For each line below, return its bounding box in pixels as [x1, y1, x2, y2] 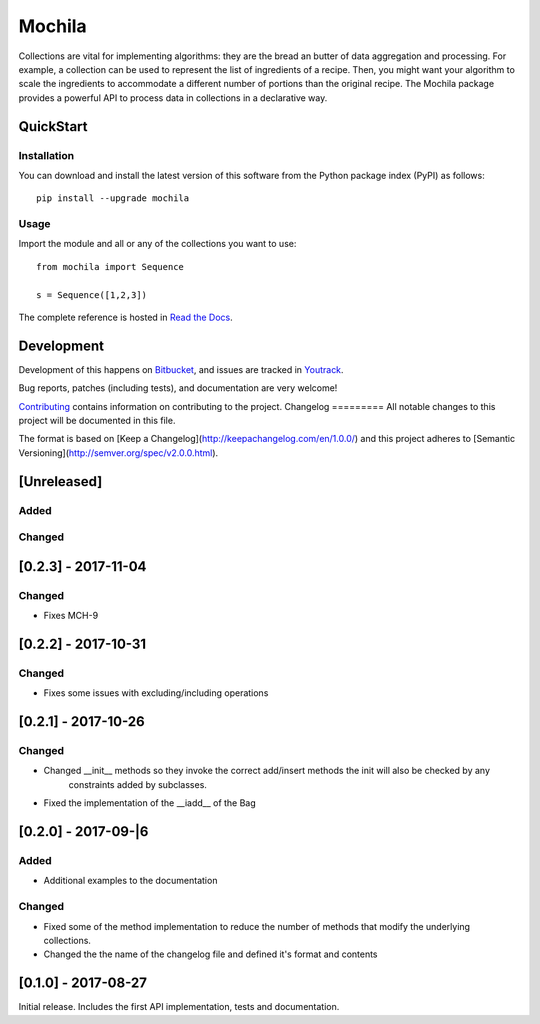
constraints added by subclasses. [68, 778, 207, 790]
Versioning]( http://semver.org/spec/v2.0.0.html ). [18, 446, 219, 459]
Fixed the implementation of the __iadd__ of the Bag [43, 797, 257, 809]
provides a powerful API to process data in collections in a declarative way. [18, 91, 328, 104]
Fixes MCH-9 [43, 610, 99, 622]
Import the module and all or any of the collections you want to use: [18, 238, 297, 250]
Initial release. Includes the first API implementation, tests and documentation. [18, 1001, 340, 1013]
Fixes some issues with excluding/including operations [43, 687, 269, 699]
